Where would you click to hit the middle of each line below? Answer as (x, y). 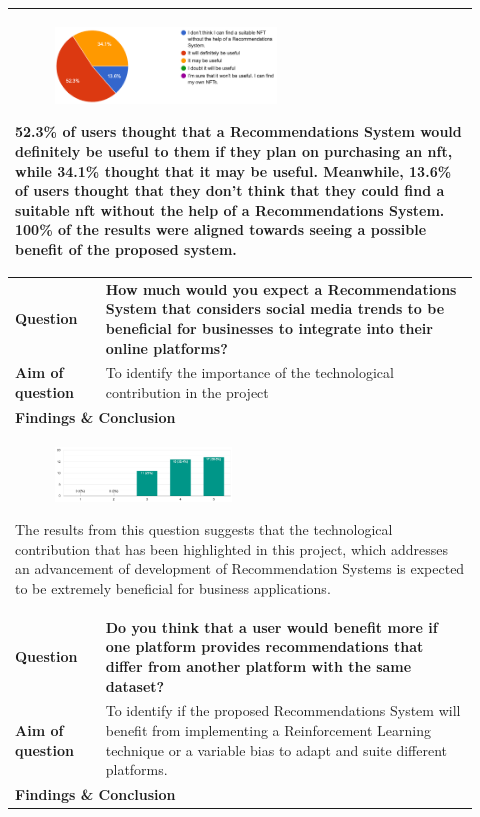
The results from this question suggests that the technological (204, 529)
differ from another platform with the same (258, 666)
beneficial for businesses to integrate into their (269, 328)
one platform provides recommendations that (264, 646)
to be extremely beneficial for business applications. (173, 588)
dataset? (135, 685)
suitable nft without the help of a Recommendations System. (230, 209)
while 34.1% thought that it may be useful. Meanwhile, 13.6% (233, 170)
